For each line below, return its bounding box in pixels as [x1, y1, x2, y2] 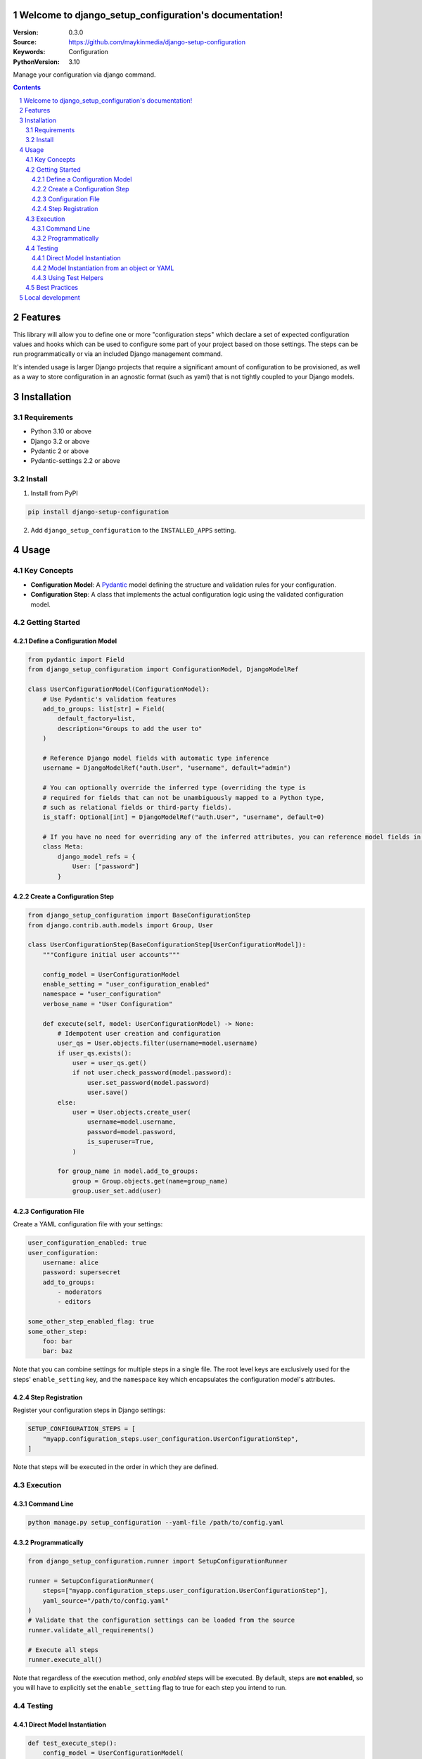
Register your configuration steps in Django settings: [13, 1406, 165, 1414]
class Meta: [42, 843, 84, 851]
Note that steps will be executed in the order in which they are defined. [13, 1462, 219, 1471]
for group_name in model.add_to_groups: [57, 1167, 199, 1175]
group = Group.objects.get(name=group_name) [72, 1177, 229, 1185]
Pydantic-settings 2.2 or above [30, 457, 120, 465]
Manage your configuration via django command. [13, 70, 156, 79]
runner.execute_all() [27, 1656, 103, 1663]
